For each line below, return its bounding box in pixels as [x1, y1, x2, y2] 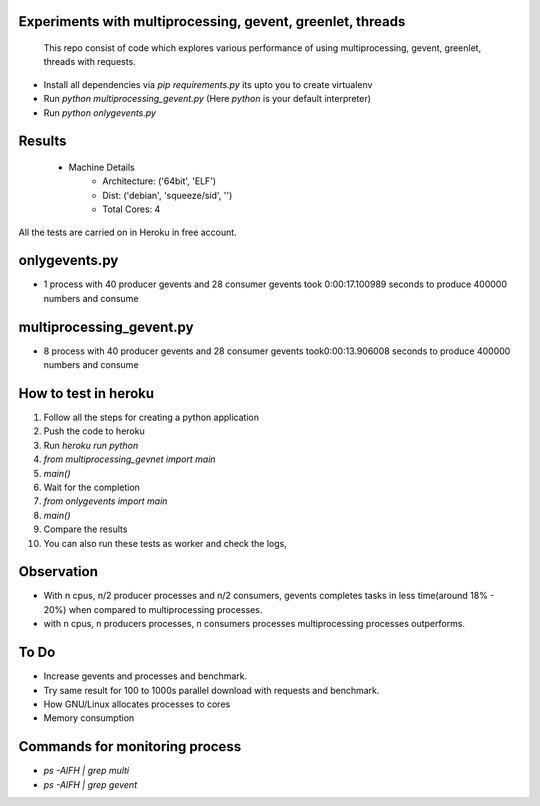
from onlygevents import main [43, 495, 168, 507]
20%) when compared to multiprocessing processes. [43, 603, 263, 615]
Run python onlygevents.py [43, 106, 157, 119]
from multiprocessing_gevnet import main [43, 453, 216, 465]
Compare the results [43, 523, 128, 535]
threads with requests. [43, 56, 137, 68]
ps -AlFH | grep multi [43, 765, 130, 777]
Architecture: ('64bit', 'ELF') [102, 175, 217, 187]
